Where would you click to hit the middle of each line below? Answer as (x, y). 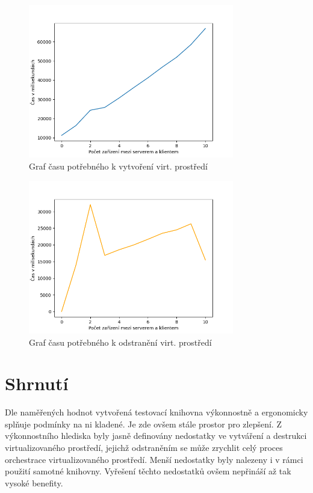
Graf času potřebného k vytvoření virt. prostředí (118, 166)
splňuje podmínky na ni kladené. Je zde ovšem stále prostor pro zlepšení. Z (143, 424)
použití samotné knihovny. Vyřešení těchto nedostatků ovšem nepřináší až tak (148, 471)
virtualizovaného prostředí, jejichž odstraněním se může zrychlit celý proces (144, 448)
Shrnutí (37, 383)
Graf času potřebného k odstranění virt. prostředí (120, 342)
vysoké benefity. (34, 482)
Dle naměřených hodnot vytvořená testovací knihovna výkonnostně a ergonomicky (156, 412)
